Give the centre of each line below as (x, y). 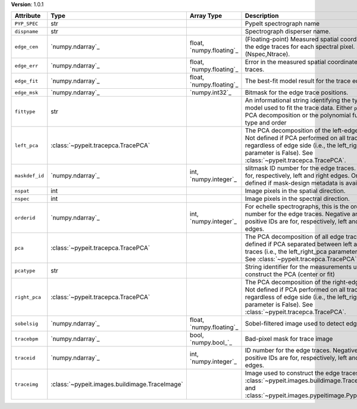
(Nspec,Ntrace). (267, 54)
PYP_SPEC (26, 24)
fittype (25, 111)
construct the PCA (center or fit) (290, 274)
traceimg (26, 384)
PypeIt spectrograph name (282, 24)
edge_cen (26, 47)
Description (262, 16)
